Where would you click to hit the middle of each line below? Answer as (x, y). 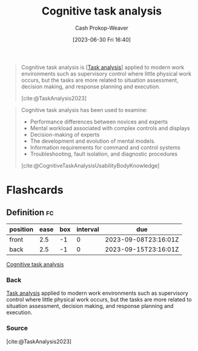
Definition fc (30, 212)
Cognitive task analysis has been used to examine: (84, 110)
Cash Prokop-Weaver (102, 28)
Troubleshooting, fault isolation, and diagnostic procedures (104, 154)
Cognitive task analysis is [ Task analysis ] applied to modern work (103, 67)
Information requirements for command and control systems (105, 147)
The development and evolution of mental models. (93, 141)
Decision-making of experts (65, 134)
